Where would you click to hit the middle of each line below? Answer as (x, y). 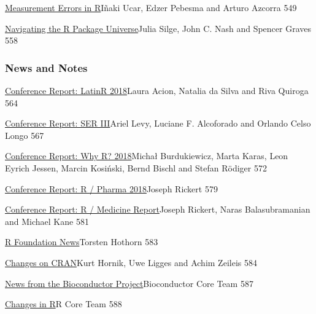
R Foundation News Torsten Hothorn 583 (82, 242)
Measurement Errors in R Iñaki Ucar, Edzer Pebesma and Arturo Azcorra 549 (151, 7)
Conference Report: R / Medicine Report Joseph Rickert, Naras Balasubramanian (158, 209)
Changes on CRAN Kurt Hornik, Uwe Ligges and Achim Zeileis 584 (131, 262)
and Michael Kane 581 (47, 221)
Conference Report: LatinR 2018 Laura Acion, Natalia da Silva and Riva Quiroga (157, 90)
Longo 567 (25, 135)
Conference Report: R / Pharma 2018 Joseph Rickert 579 (111, 188)
